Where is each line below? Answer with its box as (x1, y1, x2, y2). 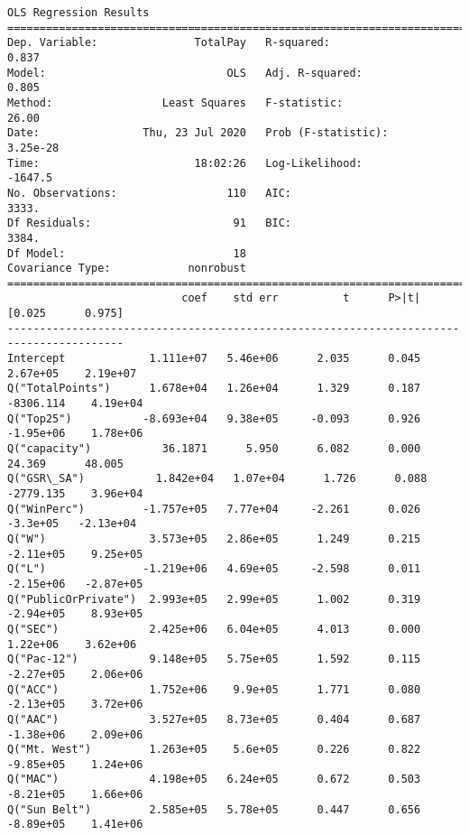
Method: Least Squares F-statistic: (7, 96, 344, 109)
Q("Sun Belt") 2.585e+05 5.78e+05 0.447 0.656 (7, 803, 421, 816)
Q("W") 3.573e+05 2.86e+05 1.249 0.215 (7, 532, 421, 545)
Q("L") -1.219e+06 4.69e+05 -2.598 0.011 (7, 562, 421, 576)
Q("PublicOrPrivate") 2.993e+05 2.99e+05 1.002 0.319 (7, 592, 421, 606)
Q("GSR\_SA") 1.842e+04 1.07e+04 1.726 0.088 (7, 472, 428, 486)
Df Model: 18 (7, 246, 246, 260)
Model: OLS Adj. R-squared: (7, 66, 363, 79)
